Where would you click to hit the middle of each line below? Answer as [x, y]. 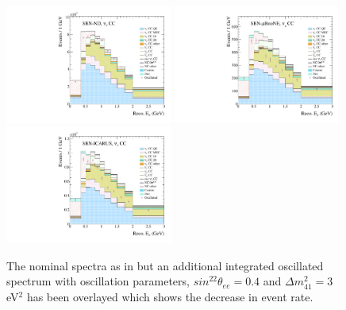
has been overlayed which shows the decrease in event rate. [170, 296]
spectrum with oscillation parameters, [98, 281]
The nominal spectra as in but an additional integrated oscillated [165, 265]
